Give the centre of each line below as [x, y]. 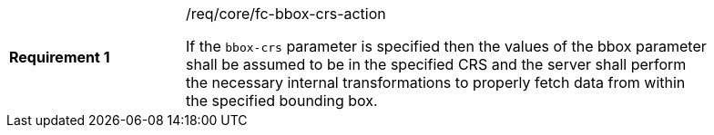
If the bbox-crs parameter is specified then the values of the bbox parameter [446, 46]
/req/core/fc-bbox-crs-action [286, 14]
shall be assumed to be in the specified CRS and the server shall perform [436, 64]
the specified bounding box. [282, 101]
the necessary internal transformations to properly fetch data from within [436, 82]
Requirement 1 [60, 57]
